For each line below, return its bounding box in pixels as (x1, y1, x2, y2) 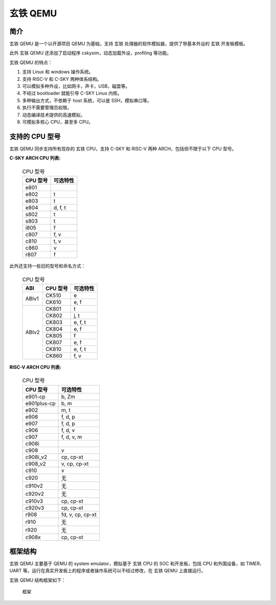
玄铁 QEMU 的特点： (9, 59, 53, 65)
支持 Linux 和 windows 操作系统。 (22, 69, 94, 75)
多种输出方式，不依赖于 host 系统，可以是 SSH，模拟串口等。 (22, 97, 152, 103)
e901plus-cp (25, 400, 56, 407)
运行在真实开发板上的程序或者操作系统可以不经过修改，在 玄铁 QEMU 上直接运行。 (31, 568, 206, 574)
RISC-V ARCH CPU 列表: (9, 364, 61, 370)
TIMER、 (246, 561, 265, 567)
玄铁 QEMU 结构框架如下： (9, 577, 66, 583)
